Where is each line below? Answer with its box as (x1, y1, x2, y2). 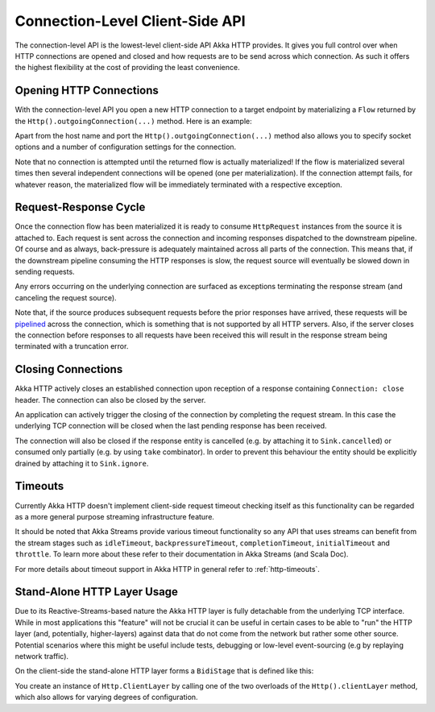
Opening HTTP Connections (14, 84, 159, 97)
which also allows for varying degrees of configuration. (14, 693, 198, 702)
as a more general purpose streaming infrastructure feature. (14, 511, 215, 521)
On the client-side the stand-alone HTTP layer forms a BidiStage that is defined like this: (14, 666, 314, 676)
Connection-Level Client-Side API (14, 12, 246, 30)
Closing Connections (14, 362, 123, 376)
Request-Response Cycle (14, 201, 146, 214)
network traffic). (14, 651, 68, 660)
